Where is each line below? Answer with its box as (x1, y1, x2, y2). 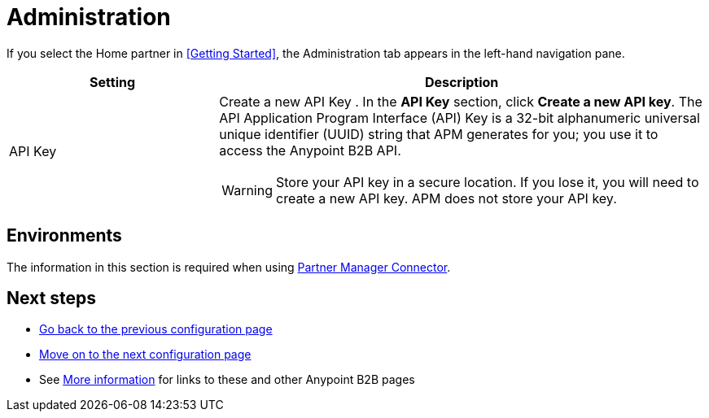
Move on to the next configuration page (39, 347, 252, 362)
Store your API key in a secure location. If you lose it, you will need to (276, 173, 699, 190)
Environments (7, 225, 122, 246)
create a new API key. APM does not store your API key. (276, 189, 617, 207)
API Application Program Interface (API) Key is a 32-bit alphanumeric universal (219, 109, 700, 126)
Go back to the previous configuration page (39, 322, 273, 337)
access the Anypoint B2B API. (219, 142, 401, 159)
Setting (90, 73, 136, 90)
